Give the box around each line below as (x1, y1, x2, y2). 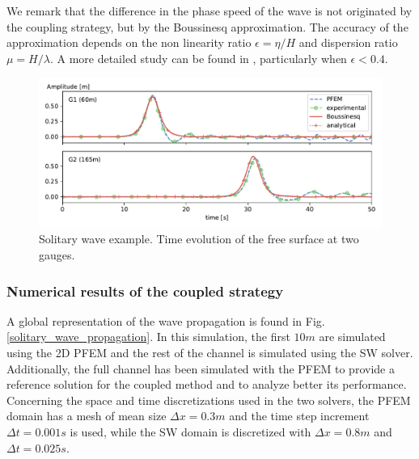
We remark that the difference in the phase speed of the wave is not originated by (6, 2, 413, 19)
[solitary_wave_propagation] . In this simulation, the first (6, 328, 290, 345)
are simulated (319, 328, 386, 345)
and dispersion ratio (298, 34, 398, 51)
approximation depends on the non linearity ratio (6, 34, 252, 51)
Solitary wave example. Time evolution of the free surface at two (39, 230, 359, 247)
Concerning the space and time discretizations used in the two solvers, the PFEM (6, 391, 411, 408)
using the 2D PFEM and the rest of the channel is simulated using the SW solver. (6, 344, 413, 361)
